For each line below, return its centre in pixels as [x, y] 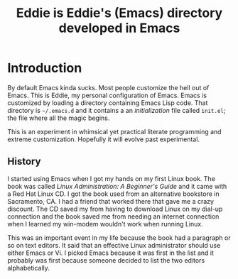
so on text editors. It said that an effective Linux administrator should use [114, 245]
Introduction [45, 68]
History [24, 162]
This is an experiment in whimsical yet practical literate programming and [114, 131]
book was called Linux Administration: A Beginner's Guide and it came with [117, 186]
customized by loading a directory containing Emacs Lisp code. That [108, 103]
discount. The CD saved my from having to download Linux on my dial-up [115, 209]
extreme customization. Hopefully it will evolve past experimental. [104, 139]
